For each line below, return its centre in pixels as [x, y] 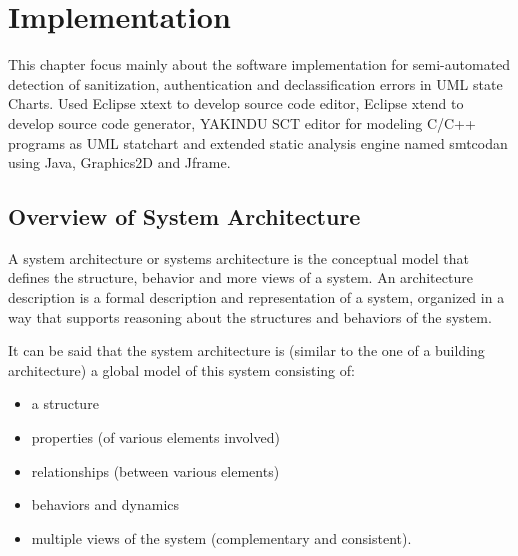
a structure [65, 403]
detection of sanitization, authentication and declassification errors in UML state [255, 83]
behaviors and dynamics [105, 504]
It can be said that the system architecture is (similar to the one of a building [246, 350]
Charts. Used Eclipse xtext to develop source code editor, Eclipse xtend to [236, 103]
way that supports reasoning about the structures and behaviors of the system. [250, 316]
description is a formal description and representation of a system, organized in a [256, 297]
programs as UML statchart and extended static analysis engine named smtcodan [258, 142]
